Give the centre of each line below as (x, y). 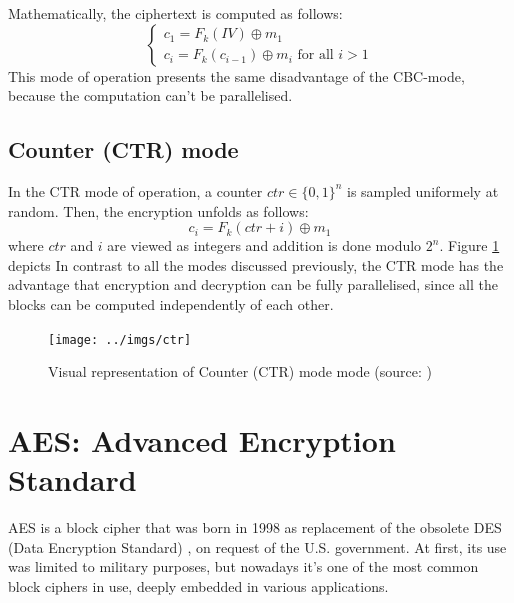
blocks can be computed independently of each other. (171, 303)
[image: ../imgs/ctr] (120, 339)
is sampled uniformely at (422, 190)
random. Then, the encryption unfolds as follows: (158, 210)
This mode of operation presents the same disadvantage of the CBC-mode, (236, 75)
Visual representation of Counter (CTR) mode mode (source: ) (240, 371)
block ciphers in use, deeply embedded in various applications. (198, 585)
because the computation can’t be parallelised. (150, 95)
